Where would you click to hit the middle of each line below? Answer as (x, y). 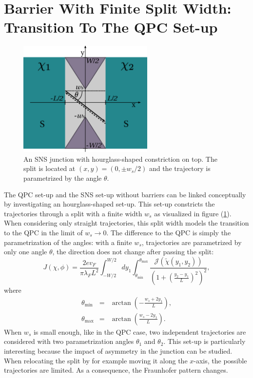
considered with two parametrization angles (69, 341)
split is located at (49, 168)
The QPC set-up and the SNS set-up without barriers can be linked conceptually (125, 194)
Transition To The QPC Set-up (111, 27)
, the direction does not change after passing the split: (133, 252)
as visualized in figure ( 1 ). (193, 213)
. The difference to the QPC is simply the (169, 232)
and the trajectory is (180, 168)
